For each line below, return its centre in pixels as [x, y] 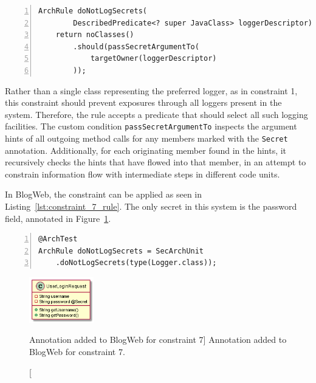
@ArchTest [58, 239]
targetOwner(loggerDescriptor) [153, 59]
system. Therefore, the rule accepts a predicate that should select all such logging [156, 114]
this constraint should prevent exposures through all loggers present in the [143, 102]
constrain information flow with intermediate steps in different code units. [143, 174]
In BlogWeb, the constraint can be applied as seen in [104, 194]
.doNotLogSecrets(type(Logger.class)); [136, 263]
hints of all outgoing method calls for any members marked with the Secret [146, 138]
